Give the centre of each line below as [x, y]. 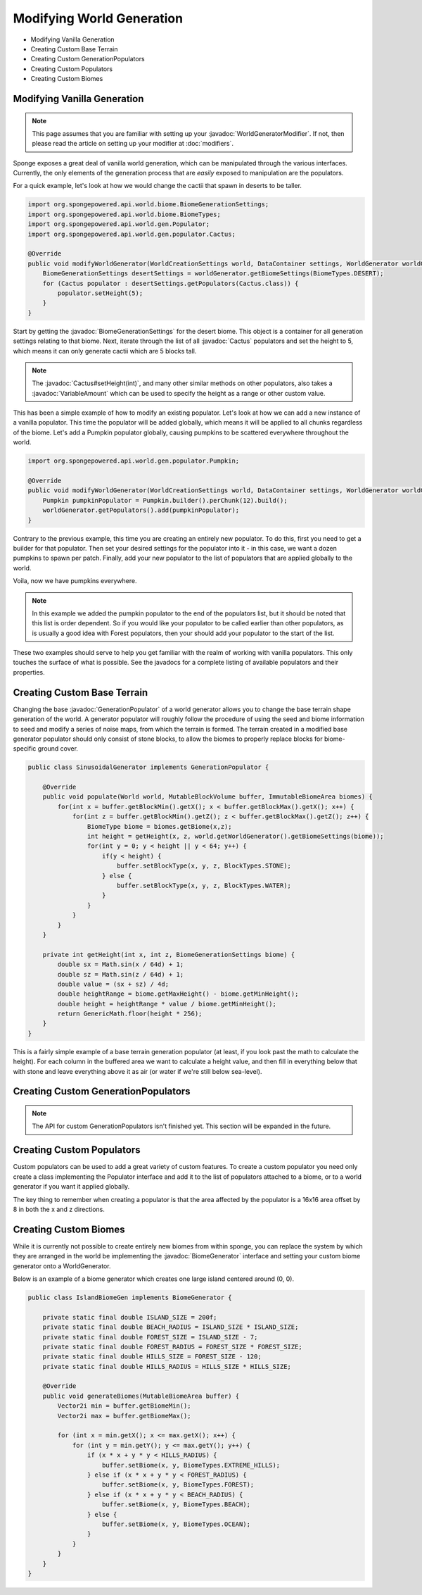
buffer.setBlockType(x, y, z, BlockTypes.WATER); [204, 886]
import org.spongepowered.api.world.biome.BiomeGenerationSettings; [148, 205]
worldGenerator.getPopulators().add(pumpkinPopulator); [141, 510]
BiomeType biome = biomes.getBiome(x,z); [159, 826]
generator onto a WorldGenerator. [62, 1266]
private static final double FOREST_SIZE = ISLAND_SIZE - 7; [150, 1337]
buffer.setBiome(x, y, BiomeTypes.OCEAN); [177, 1524]
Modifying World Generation [98, 18]
